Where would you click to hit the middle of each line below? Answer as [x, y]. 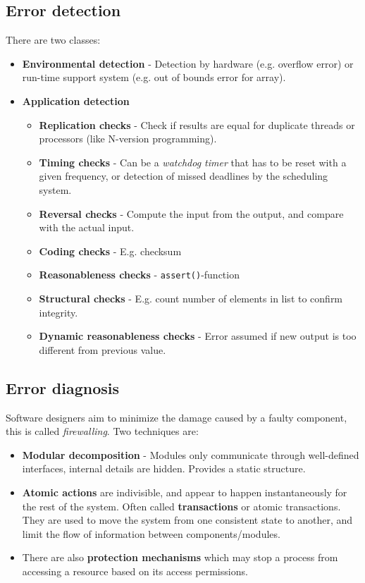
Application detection [76, 100]
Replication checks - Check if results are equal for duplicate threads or [197, 124]
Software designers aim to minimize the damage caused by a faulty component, [177, 417]
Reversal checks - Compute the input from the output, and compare [191, 213]
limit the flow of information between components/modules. [151, 533]
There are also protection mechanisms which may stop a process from [180, 557]
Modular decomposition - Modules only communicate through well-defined [191, 454]
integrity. [58, 312]
